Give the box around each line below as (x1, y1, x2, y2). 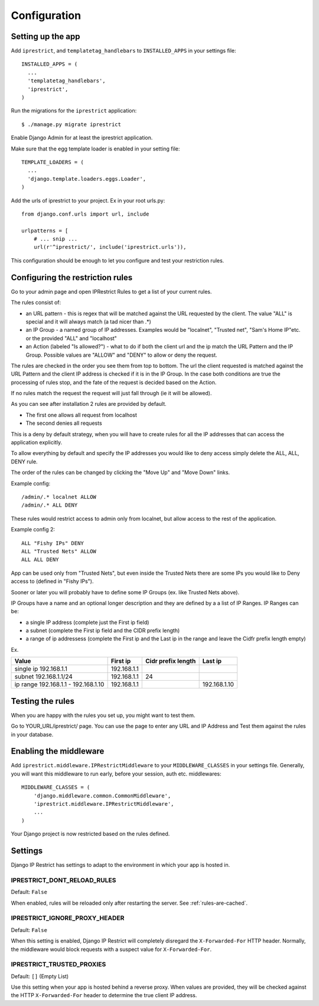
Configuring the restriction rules (11, 273, 133, 283)
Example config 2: (11, 526, 56, 533)
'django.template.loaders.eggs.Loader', (27, 175, 147, 182)
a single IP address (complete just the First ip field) (25, 619, 149, 626)
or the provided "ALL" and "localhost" (25, 335, 118, 342)
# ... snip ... (33, 236, 78, 242)
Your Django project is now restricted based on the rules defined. (11, 830, 170, 838)
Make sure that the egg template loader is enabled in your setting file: (11, 145, 180, 152)
